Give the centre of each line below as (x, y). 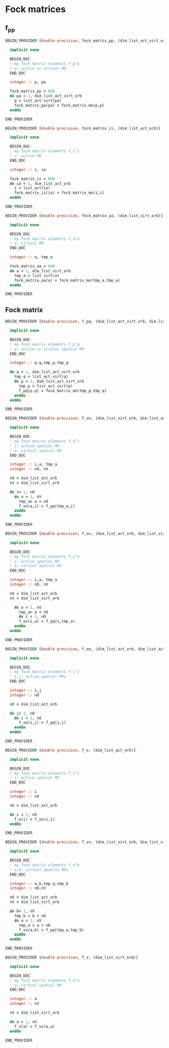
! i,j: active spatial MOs (38, 677)
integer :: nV (24, 1004)
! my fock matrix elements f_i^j (45, 672)
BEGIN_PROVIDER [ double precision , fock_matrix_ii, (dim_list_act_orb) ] (83, 128)
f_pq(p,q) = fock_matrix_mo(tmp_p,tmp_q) (63, 391)
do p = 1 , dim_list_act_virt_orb (49, 381)
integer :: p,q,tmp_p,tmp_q (39, 363)
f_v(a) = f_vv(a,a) (35, 1026)
